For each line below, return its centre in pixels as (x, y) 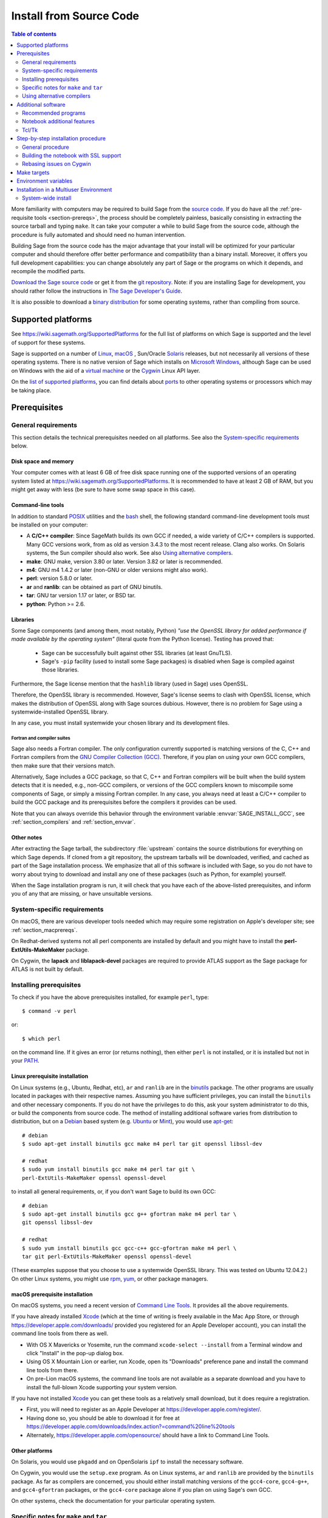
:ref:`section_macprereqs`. (44, 930)
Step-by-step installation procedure (61, 138)
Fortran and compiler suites (41, 738)
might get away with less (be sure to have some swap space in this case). (104, 489)
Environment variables (45, 181)
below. (19, 446)
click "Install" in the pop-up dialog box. (75, 1353)
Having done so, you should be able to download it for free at (103, 1418)
